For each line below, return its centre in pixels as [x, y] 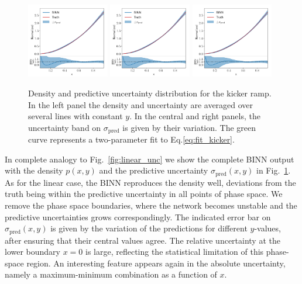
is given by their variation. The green [189, 127]
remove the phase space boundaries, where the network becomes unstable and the [151, 205]
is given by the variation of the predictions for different [149, 228]
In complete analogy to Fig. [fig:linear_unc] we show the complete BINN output [150, 159]
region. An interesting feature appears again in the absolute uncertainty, [156, 263]
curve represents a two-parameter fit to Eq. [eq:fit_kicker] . [131, 139]
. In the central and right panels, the [195, 116]
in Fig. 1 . [274, 170]
